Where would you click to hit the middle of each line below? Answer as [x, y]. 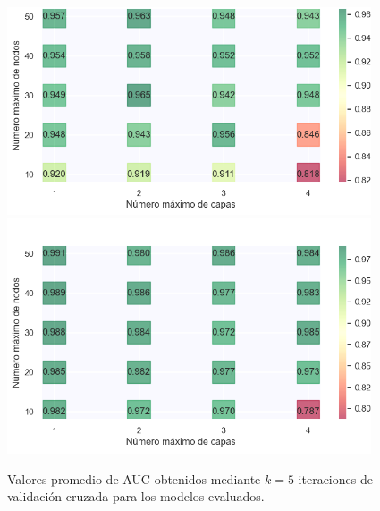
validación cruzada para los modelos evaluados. [136, 496]
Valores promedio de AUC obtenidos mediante [134, 478]
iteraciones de [335, 478]
